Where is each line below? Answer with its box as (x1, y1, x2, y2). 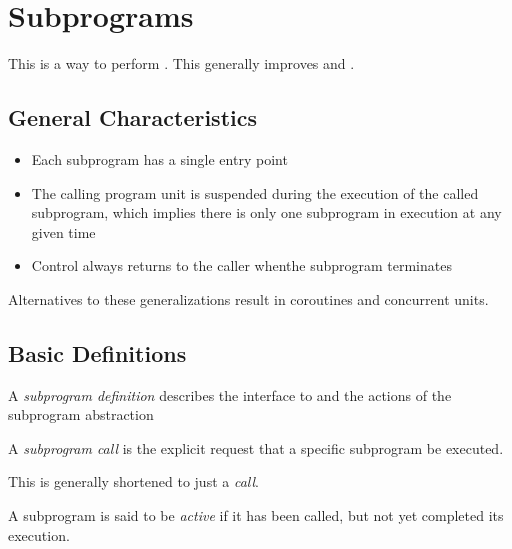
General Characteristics (8, 102, 257, 133)
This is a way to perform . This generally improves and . (8, 53, 355, 74)
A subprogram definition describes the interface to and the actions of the (8, 384, 452, 405)
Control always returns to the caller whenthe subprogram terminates (31, 255, 452, 276)
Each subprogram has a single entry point (31, 148, 288, 169)
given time (31, 221, 96, 242)
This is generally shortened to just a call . (8, 471, 259, 492)
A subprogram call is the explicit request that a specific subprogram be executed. (8, 437, 504, 458)
